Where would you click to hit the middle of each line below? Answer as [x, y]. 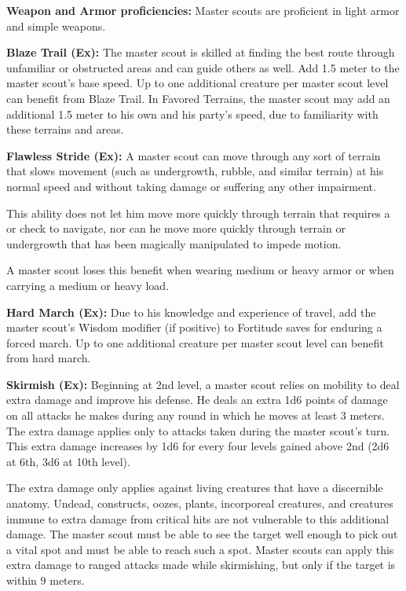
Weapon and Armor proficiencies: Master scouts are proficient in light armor [203, 10]
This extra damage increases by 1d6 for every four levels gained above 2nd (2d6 [198, 446]
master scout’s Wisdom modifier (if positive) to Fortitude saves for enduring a [194, 327]
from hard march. [49, 358]
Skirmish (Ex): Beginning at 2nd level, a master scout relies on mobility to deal [203, 384]
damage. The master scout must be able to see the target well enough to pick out [202, 534]
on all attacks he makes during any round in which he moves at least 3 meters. [196, 415]
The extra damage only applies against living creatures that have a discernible [195, 488]
